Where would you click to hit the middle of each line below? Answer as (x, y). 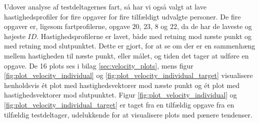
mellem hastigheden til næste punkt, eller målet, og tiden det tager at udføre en (126, 55)
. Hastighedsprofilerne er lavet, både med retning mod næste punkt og (144, 36)
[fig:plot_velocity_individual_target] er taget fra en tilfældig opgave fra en (119, 104)
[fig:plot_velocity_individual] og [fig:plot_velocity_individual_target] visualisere (128, 75)
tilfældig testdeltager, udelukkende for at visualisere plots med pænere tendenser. (128, 114)
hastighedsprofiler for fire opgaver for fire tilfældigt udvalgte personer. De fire (122, 16)
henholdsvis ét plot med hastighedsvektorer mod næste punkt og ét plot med (122, 85)
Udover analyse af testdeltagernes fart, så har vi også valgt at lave (105, 6)
